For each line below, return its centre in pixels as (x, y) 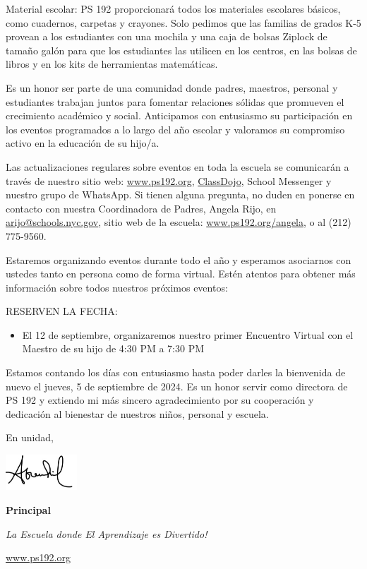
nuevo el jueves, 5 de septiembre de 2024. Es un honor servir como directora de (177, 386)
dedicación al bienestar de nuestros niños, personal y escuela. (137, 413)
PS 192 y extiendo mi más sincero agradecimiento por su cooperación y (160, 400)
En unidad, (30, 437)
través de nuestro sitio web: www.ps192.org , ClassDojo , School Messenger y (169, 180)
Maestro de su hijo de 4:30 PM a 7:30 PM (113, 348)
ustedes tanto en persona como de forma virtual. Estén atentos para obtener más (181, 274)
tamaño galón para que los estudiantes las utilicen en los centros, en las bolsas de (181, 50)
